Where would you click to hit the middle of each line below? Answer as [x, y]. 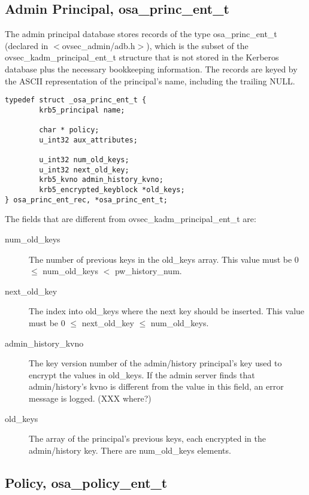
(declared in [27, 45]
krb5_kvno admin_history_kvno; [101, 180]
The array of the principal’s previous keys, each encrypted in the [147, 438]
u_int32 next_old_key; [84, 170]
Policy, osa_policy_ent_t [86, 482]
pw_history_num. [148, 271]
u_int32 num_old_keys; [84, 160]
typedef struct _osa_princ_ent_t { [76, 100]
